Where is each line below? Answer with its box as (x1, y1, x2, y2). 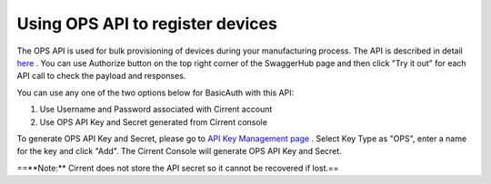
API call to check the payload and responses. (16, 71, 186, 82)
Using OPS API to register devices (16, 14, 277, 34)
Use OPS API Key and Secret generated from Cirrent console (39, 116, 268, 127)
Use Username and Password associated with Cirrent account (39, 104, 273, 115)
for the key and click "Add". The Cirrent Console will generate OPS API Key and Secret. (16, 146, 343, 157)
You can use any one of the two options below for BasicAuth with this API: (16, 87, 295, 98)
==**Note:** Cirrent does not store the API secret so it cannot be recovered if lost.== (16, 162, 340, 173)
